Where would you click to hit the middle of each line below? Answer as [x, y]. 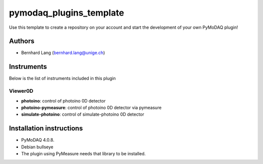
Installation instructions [46, 129]
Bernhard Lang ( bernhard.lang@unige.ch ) [63, 53]
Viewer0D [21, 91]
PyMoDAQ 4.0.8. [38, 140]
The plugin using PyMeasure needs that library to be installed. [84, 153]
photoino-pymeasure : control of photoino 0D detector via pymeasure [91, 107]
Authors [22, 41]
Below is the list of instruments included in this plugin [63, 79]
